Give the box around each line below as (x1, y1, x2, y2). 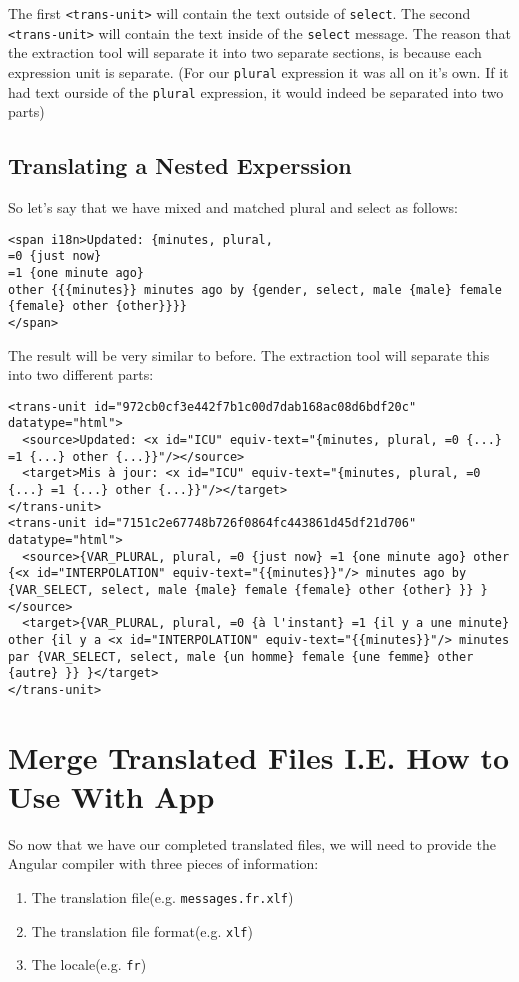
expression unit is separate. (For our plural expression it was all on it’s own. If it (8, 61, 509, 82)
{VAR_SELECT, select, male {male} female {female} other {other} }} (8, 582, 474, 597)
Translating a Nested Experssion (8, 150, 352, 181)
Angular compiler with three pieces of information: (8, 853, 319, 874)
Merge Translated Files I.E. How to (8, 736, 510, 777)
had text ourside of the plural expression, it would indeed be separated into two (8, 81, 504, 102)
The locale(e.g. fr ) (31, 954, 147, 975)
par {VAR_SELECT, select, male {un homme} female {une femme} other (8, 649, 474, 664)
